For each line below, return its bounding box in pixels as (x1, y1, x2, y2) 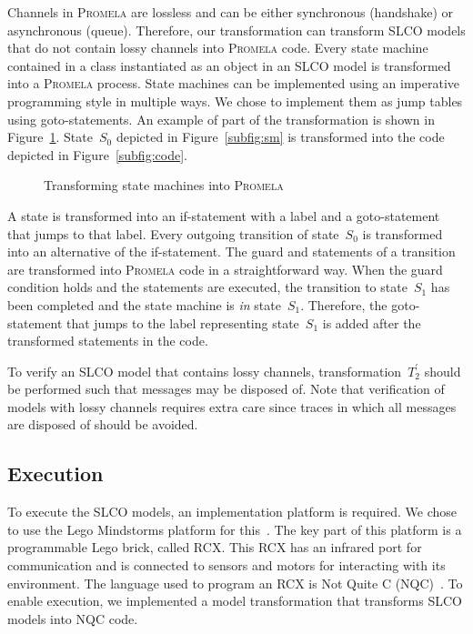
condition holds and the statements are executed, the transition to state (7, 277, 408, 297)
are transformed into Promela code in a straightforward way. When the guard (7, 259, 443, 278)
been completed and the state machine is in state (7, 295, 281, 314)
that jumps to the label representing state (66, 313, 299, 332)
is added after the (322, 313, 421, 332)
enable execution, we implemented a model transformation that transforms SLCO (7, 591, 462, 610)
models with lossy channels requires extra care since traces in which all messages (7, 397, 457, 416)
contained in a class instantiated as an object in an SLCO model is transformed (7, 55, 451, 75)
